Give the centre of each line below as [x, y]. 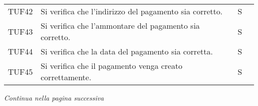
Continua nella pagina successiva [54, 98]
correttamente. [66, 77]
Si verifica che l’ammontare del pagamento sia [120, 26]
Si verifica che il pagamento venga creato [112, 66]
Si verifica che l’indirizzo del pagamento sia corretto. [132, 11]
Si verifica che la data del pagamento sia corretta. [127, 51]
